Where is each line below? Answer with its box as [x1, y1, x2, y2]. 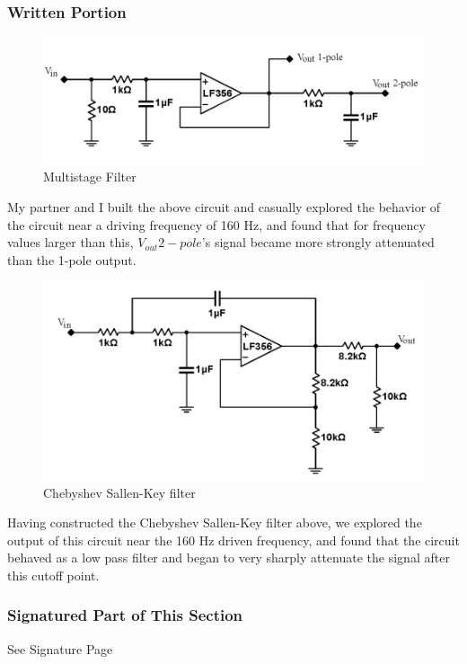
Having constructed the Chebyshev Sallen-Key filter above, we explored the [7, 513, 422, 532]
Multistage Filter [43, 167, 137, 186]
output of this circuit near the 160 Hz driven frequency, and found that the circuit [7, 530, 460, 549]
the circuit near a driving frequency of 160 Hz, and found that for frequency [7, 215, 426, 234]
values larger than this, [7, 233, 134, 252]
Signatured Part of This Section [7, 604, 243, 626]
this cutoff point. [7, 565, 100, 584]
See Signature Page [7, 639, 113, 658]
